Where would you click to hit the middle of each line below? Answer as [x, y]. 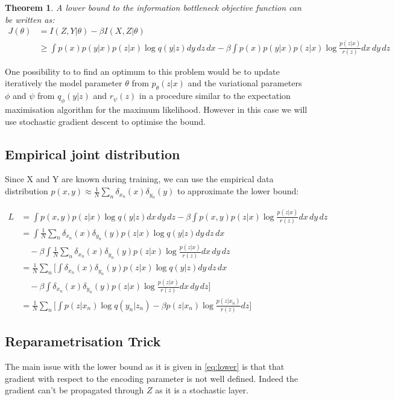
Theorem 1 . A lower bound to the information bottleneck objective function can [153, 7]
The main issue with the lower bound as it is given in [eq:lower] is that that [145, 367]
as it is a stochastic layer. [202, 390]
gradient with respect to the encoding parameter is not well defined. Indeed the [152, 378]
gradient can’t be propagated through [74, 390]
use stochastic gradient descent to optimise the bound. [105, 121]
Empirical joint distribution [93, 154]
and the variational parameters [245, 83]
